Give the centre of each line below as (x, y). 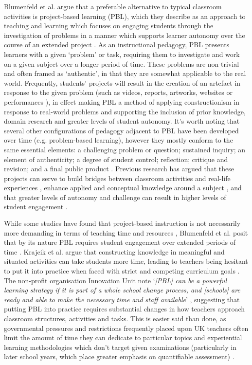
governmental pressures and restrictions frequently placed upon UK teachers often (126, 328)
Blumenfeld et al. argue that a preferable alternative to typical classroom (113, 6)
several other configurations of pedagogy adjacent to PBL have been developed (121, 130)
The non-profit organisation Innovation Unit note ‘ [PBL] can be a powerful (116, 280)
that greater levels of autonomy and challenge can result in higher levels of (115, 197)
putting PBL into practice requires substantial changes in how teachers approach (125, 309)
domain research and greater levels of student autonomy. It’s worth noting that (122, 121)
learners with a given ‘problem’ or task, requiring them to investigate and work (122, 54)
